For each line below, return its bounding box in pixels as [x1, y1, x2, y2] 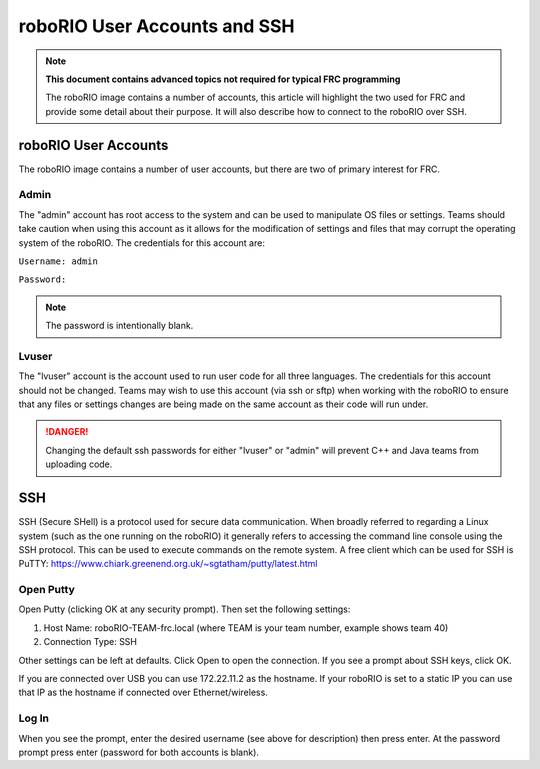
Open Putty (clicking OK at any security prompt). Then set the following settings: [18, 603, 351, 615]
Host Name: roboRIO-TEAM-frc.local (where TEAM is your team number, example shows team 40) [43, 621, 449, 634]
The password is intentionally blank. [45, 320, 194, 332]
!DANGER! [45, 426, 89, 438]
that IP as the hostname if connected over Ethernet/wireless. [18, 686, 269, 699]
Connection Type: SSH [43, 636, 138, 648]
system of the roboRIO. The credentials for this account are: [18, 236, 265, 249]
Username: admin [18, 255, 99, 267]
